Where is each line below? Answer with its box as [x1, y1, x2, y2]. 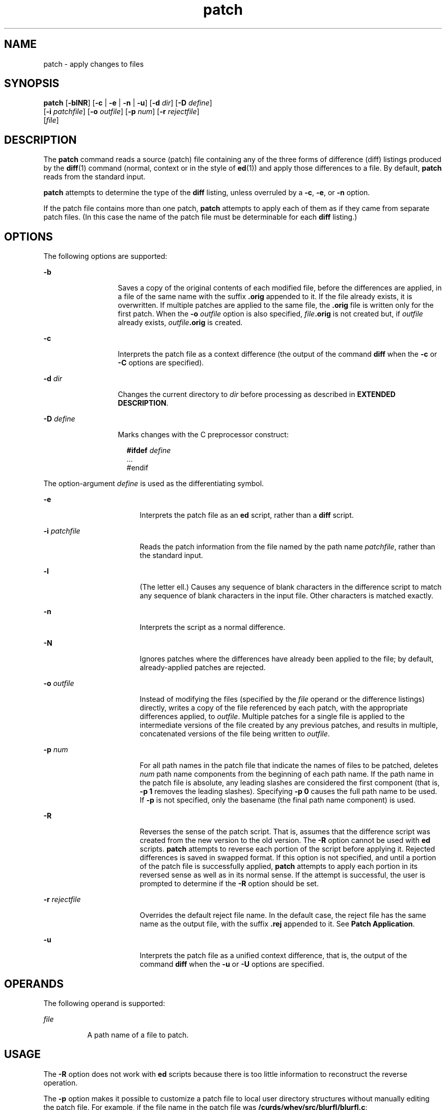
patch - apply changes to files [43, 59, 144, 68]
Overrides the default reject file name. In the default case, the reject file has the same [140, 911, 426, 920]
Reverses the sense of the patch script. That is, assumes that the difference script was [140, 827, 430, 836]
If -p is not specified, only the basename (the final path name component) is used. [140, 796, 416, 805]
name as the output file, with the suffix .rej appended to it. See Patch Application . [140, 919, 415, 929]
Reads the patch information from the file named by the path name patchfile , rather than [140, 542, 435, 551]
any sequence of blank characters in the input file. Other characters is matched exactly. [140, 591, 433, 600]
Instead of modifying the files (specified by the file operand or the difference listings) [140, 695, 425, 704]
